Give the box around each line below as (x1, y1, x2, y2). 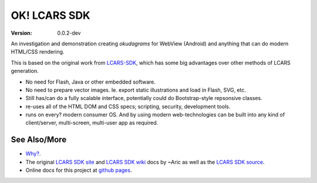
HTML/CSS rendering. (11, 48, 65, 55)
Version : (11, 29, 32, 36)
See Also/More (11, 135, 67, 145)
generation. (11, 68, 39, 75)
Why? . (25, 150, 41, 157)
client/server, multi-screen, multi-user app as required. (25, 119, 158, 127)
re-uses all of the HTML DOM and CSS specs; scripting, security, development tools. (25, 103, 231, 110)
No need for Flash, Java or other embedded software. (25, 78, 156, 85)
